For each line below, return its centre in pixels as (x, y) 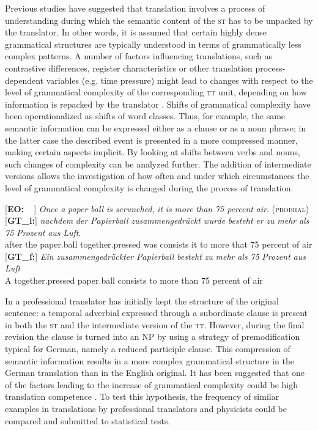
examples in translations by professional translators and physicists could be (146, 408)
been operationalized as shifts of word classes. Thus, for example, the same (145, 116)
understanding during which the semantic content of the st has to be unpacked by (159, 20)
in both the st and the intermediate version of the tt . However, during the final (155, 324)
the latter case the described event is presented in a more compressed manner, (151, 140)
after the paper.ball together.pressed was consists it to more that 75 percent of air (159, 244)
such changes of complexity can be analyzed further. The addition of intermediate (158, 164)
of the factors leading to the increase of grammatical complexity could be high (151, 384)
